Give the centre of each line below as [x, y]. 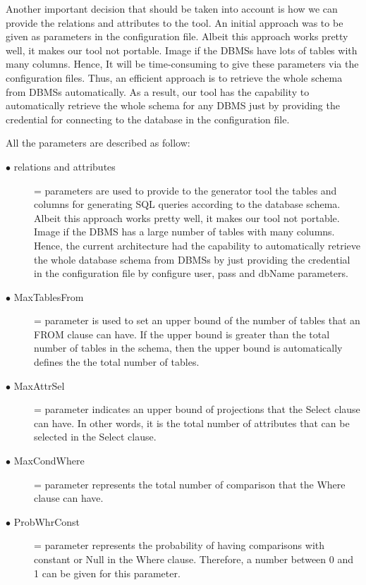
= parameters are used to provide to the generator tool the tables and [185, 190]
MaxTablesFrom [49, 296]
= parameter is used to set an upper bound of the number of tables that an [197, 320]
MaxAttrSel [39, 385]
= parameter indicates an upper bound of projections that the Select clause [197, 409]
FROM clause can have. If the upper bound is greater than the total [182, 334]
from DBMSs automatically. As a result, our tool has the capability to [158, 91]
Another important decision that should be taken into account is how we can [172, 8]
